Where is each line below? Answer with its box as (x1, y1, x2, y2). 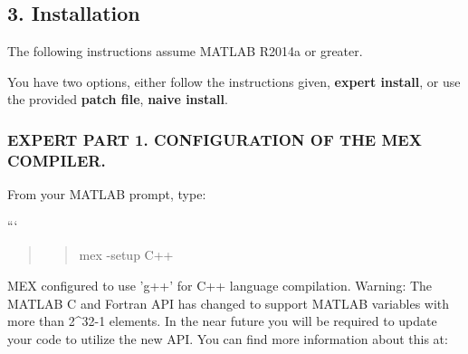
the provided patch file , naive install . (7, 90, 228, 109)
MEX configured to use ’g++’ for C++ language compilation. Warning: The (7, 275, 433, 294)
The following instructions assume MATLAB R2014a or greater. (7, 42, 363, 61)
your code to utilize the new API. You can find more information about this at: (7, 329, 448, 348)
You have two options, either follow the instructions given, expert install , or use (7, 72, 461, 91)
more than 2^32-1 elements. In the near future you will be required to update (7, 311, 437, 330)
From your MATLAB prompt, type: (7, 185, 206, 204)
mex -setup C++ (79, 245, 174, 264)
